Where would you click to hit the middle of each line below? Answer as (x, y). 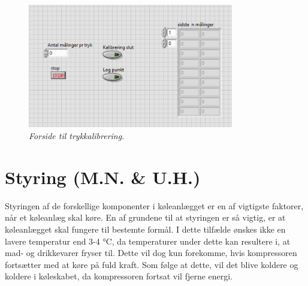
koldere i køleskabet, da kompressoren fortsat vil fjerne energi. (119, 276)
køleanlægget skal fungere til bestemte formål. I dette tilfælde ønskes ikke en (145, 229)
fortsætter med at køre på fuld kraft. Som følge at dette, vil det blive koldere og (152, 264)
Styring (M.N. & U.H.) (103, 177)
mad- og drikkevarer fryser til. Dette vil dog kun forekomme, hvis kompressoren (151, 253)
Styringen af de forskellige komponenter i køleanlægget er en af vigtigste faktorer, (154, 205)
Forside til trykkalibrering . (77, 136)
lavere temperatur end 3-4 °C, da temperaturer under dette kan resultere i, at (148, 241)
